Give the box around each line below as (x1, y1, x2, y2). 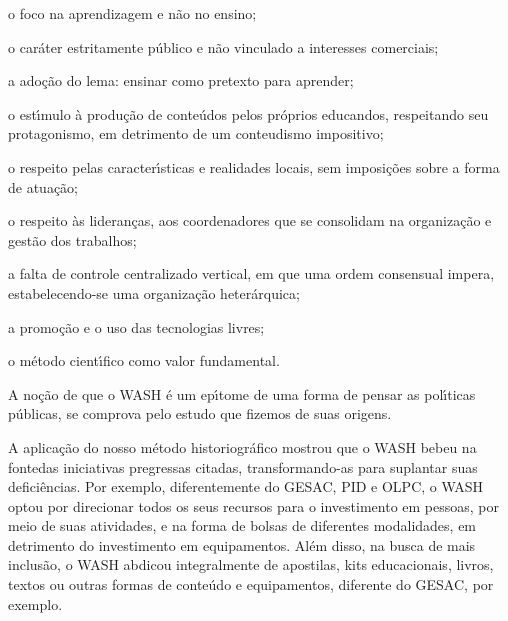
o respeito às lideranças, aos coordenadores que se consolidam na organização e (8, 210, 492, 231)
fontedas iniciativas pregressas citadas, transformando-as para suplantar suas (8, 456, 478, 477)
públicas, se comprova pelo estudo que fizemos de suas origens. (8, 403, 392, 424)
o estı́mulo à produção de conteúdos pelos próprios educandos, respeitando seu (8, 103, 489, 124)
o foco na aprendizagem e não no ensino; (8, 3, 257, 23)
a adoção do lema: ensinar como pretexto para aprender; (8, 70, 354, 91)
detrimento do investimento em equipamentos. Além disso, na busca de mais (8, 534, 476, 555)
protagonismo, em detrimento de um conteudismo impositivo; (8, 123, 384, 144)
